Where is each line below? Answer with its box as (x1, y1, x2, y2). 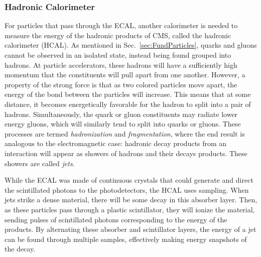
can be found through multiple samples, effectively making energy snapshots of (5, 233, 247, 244)
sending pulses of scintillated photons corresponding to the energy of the (5, 214, 227, 224)
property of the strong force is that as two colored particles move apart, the (5, 79, 237, 89)
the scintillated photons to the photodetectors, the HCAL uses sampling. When (5, 184, 249, 195)
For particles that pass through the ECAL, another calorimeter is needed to (5, 20, 238, 31)
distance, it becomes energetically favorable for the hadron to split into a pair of (5, 98, 251, 109)
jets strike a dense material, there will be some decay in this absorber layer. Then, (5, 194, 257, 205)
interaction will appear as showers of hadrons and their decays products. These (5, 148, 247, 158)
